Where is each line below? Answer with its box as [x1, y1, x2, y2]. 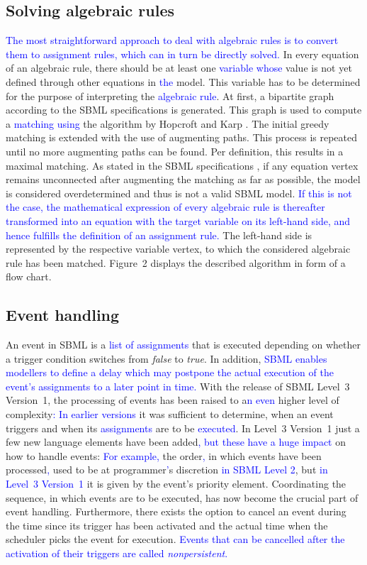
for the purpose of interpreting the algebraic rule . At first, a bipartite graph [6, 88, 334, 103]
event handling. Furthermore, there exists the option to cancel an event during [6, 504, 346, 519]
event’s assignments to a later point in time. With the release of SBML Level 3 [6, 378, 350, 393]
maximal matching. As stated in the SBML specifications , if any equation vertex [6, 158, 358, 172]
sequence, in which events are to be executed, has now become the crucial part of [6, 490, 358, 505]
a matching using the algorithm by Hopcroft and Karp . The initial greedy [6, 116, 329, 131]
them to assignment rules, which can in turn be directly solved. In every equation [6, 46, 359, 61]
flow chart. [6, 269, 52, 284]
